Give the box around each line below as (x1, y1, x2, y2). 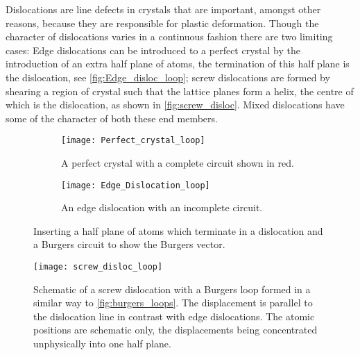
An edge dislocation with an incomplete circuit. (61, 200, 263, 215)
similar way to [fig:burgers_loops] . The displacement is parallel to (33, 295, 313, 310)
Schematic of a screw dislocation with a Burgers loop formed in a (33, 281, 311, 296)
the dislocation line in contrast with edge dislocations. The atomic (33, 308, 315, 323)
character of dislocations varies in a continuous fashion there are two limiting (6, 29, 333, 44)
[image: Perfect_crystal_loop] (61, 135, 205, 146)
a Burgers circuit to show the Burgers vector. (33, 237, 225, 251)
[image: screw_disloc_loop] (33, 262, 163, 272)
